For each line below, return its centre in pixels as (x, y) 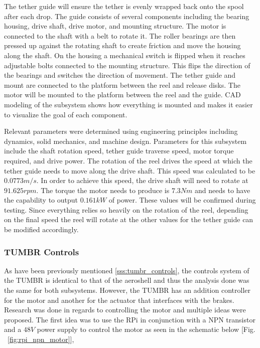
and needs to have (223, 190)
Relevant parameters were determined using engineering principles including (121, 131)
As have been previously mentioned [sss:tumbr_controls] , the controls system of (127, 270)
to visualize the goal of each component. (66, 114)
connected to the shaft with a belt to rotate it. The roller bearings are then (120, 35)
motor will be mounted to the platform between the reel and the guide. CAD (122, 95)
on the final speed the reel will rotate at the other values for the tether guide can (129, 219)
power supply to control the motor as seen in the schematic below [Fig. (146, 329)
